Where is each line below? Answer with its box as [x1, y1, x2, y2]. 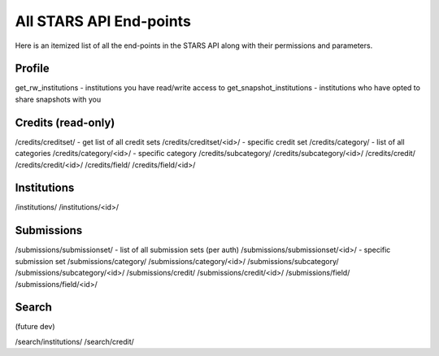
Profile [15, 62, 50, 76]
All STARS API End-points [15, 12, 191, 30]
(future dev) [15, 322, 55, 332]
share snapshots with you [15, 94, 102, 104]
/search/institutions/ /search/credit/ [15, 336, 134, 346]
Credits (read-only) [15, 115, 115, 129]
